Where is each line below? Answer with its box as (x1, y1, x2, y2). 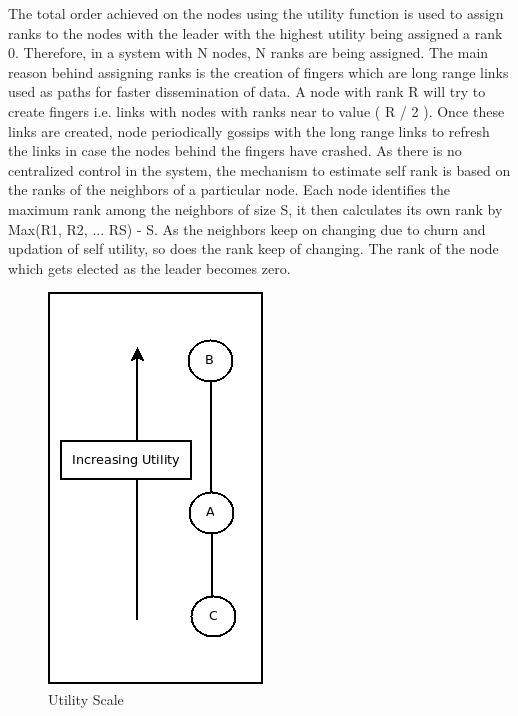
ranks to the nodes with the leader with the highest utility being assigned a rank (8, 22, 503, 43)
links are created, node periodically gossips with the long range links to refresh (8, 120, 490, 141)
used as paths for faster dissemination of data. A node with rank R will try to (8, 81, 486, 102)
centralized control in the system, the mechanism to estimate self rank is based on (8, 159, 511, 180)
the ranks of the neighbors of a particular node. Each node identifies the (8, 179, 451, 200)
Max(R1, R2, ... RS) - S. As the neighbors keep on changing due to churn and (8, 218, 486, 239)
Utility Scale (48, 688, 124, 709)
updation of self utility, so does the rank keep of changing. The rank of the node (8, 238, 499, 259)
